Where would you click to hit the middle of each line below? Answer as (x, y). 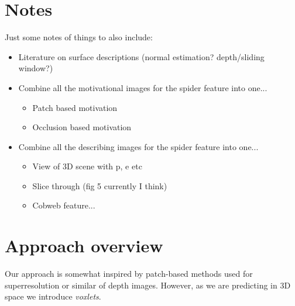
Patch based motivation (75, 107)
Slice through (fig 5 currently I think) (100, 185)
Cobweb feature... (64, 205)
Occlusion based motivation (82, 127)
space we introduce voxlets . (53, 296)
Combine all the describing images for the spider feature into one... (138, 146)
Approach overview (84, 246)
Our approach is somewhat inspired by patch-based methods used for (129, 274)
